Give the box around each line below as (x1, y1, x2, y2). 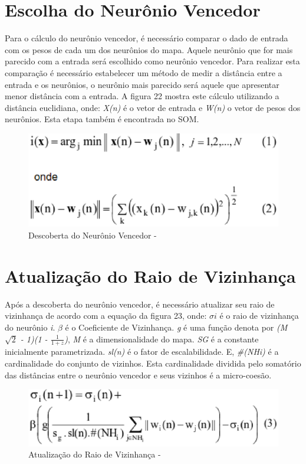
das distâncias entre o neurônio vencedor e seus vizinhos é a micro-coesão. (5, 368, 272, 381)
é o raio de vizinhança (219, 309, 299, 322)
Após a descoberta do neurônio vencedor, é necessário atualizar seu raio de (5, 298, 275, 310)
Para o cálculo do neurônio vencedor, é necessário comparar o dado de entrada (5, 32, 288, 44)
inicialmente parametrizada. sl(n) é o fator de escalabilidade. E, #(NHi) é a (5, 345, 279, 358)
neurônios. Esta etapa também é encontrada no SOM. (5, 113, 199, 125)
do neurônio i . (5, 321, 55, 333)
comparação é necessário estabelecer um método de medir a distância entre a (5, 66, 282, 79)
